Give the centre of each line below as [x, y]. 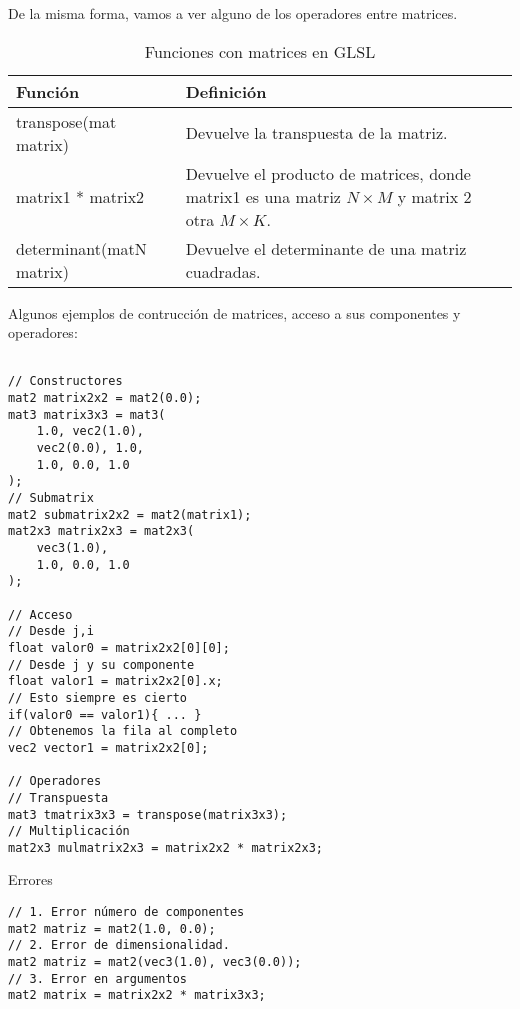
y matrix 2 [434, 196]
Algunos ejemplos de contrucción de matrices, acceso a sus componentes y [234, 312]
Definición [226, 91]
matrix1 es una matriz [263, 196]
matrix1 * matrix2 [80, 196]
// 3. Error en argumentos [97, 978]
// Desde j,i [51, 631]
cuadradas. [223, 271]
